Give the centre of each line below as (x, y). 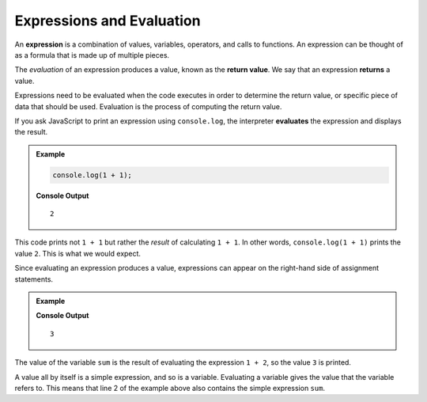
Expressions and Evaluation (108, 21)
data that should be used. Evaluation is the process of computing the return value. (148, 106)
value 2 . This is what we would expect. (78, 253)
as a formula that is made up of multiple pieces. (92, 55)
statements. (34, 279)
